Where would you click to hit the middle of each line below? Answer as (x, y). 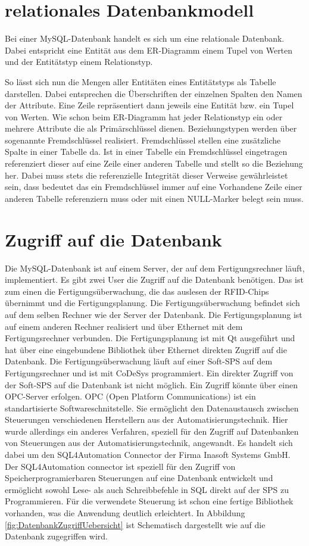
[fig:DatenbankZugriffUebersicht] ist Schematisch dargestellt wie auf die (135, 524)
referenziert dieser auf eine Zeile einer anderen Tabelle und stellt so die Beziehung (154, 163)
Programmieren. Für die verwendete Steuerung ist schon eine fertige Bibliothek (149, 501)
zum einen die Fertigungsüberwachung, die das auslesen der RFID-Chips (137, 291)
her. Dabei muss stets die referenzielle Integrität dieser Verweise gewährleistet (146, 175)
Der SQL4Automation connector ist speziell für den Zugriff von (120, 466)
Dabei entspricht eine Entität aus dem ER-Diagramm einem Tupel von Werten (149, 50)
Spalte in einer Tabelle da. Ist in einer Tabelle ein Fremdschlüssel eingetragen (146, 152)
